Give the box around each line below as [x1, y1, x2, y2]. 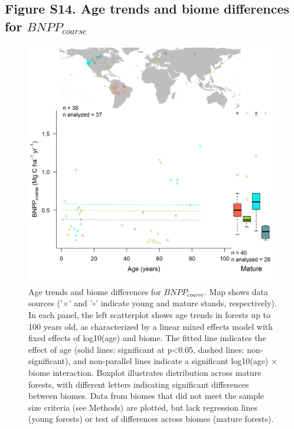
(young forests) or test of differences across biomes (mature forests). [28, 412, 274, 425]
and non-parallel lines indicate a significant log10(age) [73, 355, 269, 367]
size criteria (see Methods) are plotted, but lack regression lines [28, 401, 257, 413]
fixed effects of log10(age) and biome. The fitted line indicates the [28, 332, 266, 344]
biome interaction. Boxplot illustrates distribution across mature [28, 366, 262, 379]
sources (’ [28, 297, 63, 309]
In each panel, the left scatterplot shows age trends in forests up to [28, 309, 271, 321]
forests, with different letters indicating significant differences [28, 378, 249, 390]
